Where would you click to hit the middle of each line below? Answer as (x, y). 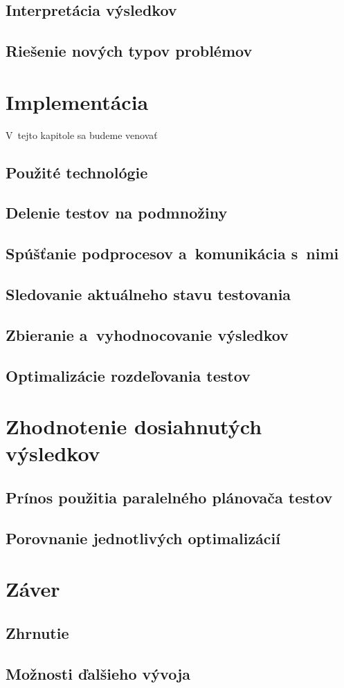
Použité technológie (77, 172)
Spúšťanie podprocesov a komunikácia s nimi (172, 253)
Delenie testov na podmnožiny (117, 213)
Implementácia (77, 101)
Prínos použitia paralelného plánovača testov (169, 497)
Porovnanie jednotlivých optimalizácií (143, 538)
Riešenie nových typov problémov (129, 51)
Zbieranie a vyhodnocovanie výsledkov (147, 334)
